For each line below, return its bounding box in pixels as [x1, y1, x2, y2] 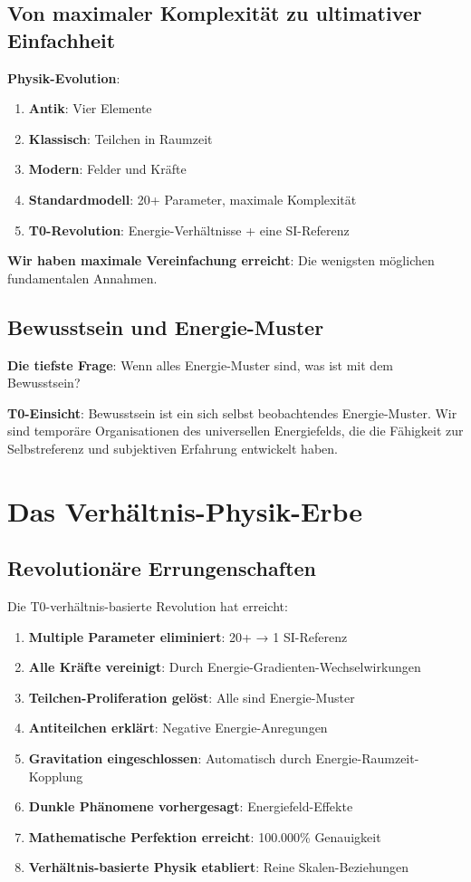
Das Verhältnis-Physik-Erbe [7, 492, 363, 529]
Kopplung [28, 766, 83, 785]
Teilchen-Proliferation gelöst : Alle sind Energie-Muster [28, 687, 355, 706]
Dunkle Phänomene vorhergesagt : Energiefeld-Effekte [28, 797, 353, 816]
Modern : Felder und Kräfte [28, 159, 187, 178]
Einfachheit [7, 25, 116, 53]
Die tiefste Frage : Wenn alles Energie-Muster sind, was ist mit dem [7, 355, 394, 374]
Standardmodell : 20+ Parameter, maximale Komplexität [28, 189, 357, 208]
